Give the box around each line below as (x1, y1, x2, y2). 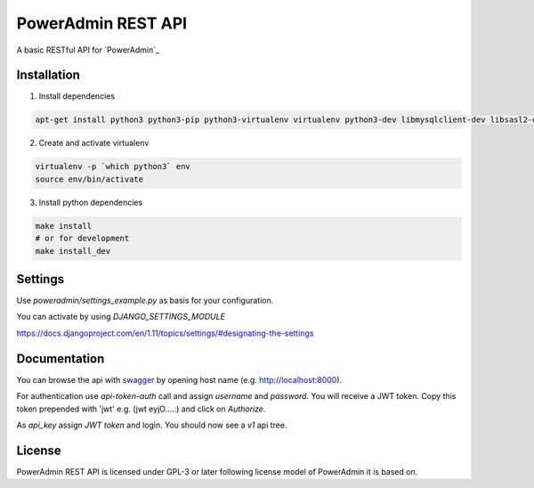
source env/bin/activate (35, 174, 144, 184)
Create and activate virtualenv (38, 138, 150, 149)
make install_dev (35, 246, 111, 256)
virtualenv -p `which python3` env (35, 161, 190, 172)
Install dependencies (38, 91, 116, 102)
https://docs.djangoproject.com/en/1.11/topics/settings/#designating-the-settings (16, 328, 315, 338)
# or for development (35, 233, 130, 244)
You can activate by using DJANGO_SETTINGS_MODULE (16, 312, 226, 322)
